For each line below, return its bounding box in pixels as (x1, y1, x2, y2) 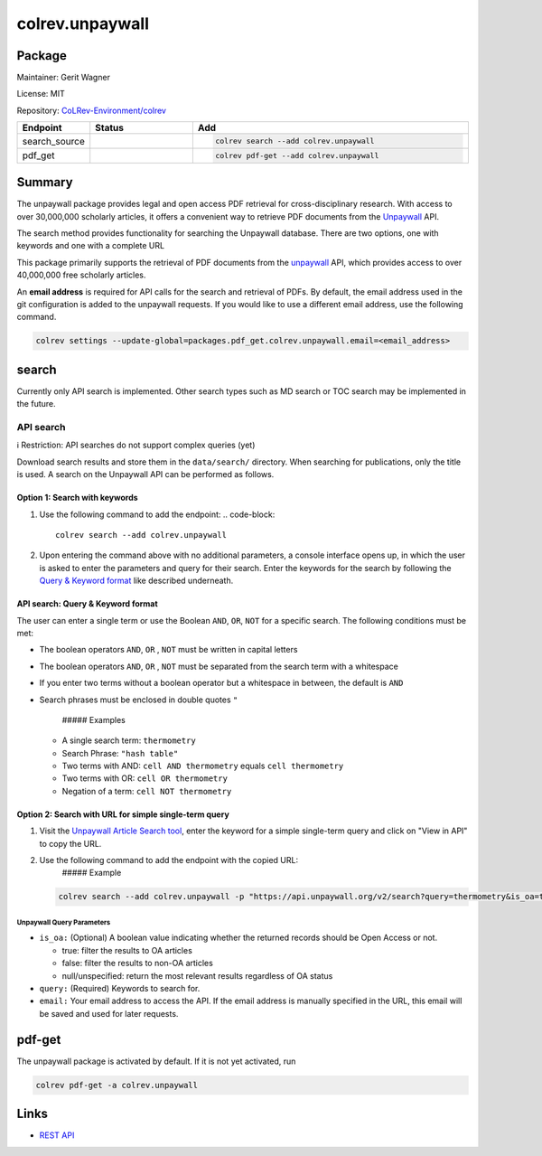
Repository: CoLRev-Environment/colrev (16, 105, 167, 116)
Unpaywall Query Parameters (16, 917, 111, 926)
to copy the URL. (39, 838, 102, 849)
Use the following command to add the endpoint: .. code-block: (39, 509, 276, 520)
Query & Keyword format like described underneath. (39, 575, 234, 587)
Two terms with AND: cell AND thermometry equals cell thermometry (61, 760, 344, 772)
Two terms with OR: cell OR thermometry (61, 773, 228, 784)
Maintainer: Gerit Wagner (16, 72, 110, 83)
